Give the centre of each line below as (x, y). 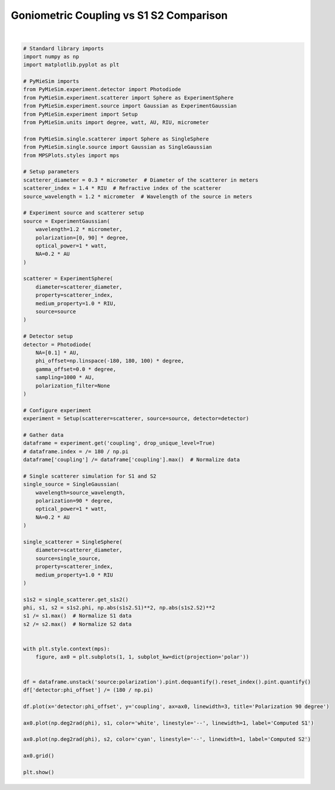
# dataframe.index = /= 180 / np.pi (76, 451)
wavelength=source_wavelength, (80, 493)
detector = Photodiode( (57, 344)
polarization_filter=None (73, 386)
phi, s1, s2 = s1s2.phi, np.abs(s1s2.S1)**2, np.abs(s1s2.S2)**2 (119, 608)
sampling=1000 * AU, (65, 377)
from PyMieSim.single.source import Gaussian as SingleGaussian (118, 147)
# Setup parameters (51, 172)
